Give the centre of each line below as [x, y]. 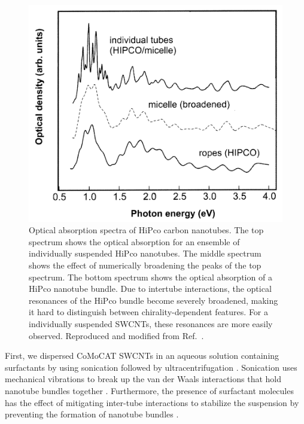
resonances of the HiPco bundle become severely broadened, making [153, 300]
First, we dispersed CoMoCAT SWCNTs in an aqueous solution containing [142, 356]
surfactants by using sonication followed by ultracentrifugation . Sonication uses [151, 367]
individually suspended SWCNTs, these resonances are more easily [151, 324]
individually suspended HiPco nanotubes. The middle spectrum [145, 253]
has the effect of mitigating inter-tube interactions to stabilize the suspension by [152, 402]
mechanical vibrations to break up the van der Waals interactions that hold [143, 379]
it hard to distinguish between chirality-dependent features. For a [149, 312]
